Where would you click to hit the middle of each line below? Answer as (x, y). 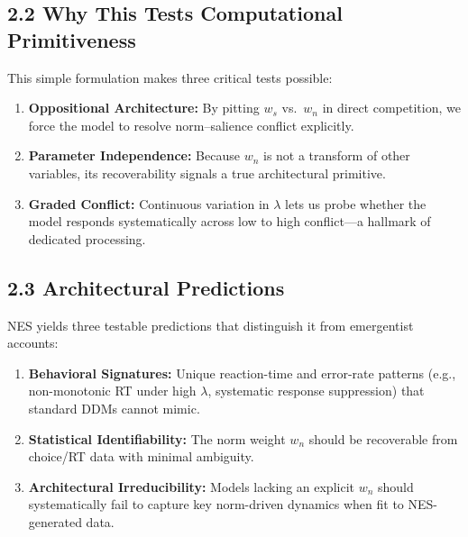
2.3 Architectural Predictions (146, 287)
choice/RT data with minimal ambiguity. (141, 456)
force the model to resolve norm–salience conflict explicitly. (191, 125)
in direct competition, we (391, 108)
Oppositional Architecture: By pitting (144, 108)
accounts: (33, 343)
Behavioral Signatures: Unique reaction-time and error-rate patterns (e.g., (242, 373)
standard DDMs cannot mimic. (114, 408)
